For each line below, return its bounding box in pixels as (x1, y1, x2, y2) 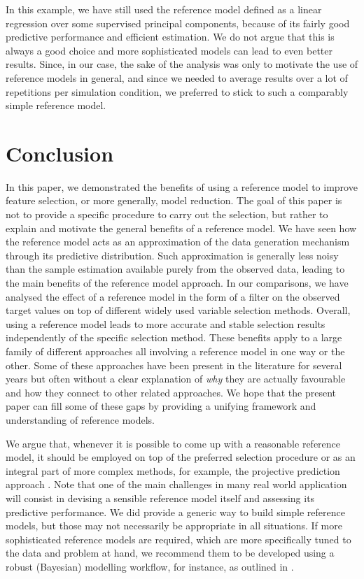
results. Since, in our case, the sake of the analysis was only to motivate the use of (6, 57, 358, 71)
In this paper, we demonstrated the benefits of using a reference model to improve (6, 179, 358, 194)
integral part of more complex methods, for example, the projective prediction (6, 463, 340, 478)
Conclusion (6, 138, 114, 167)
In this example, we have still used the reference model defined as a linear (6, 2, 322, 16)
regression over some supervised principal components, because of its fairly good (6, 15, 350, 30)
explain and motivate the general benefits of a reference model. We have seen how (6, 220, 357, 235)
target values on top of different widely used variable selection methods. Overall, (6, 303, 351, 317)
